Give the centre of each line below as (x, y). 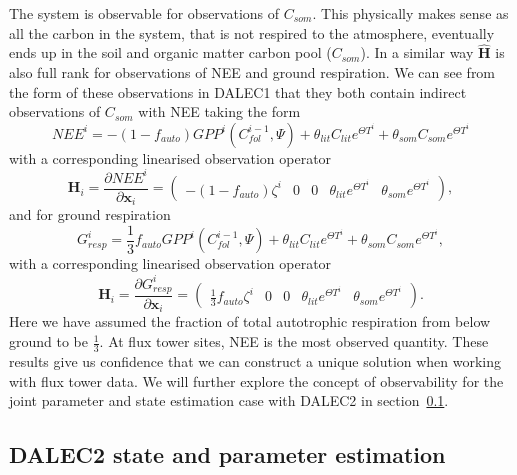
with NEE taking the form (219, 111)
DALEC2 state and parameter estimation (227, 454)
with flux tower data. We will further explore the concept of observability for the (256, 380)
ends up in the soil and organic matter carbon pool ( (170, 52)
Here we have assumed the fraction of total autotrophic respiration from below (250, 321)
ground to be (49, 341)
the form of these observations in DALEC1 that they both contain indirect (238, 91)
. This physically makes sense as (410, 13)
